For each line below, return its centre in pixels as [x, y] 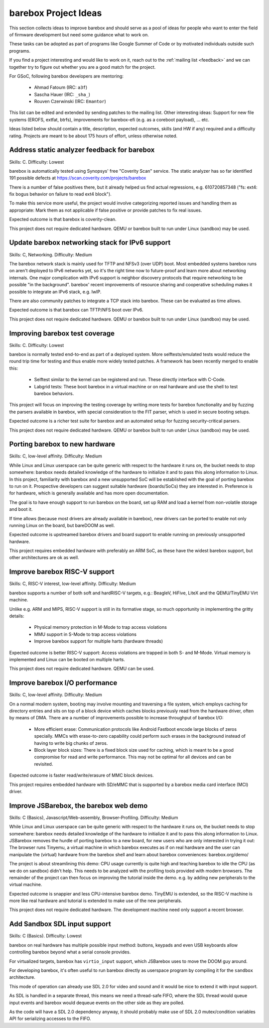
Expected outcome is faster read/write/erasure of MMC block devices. [81, 775]
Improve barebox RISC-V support [62, 572]
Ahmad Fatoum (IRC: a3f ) [61, 88]
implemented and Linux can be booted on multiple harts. [67, 659]
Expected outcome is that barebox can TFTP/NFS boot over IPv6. [76, 310]
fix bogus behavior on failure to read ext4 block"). [60, 194]
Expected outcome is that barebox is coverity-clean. [63, 220]
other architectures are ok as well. [44, 558]
